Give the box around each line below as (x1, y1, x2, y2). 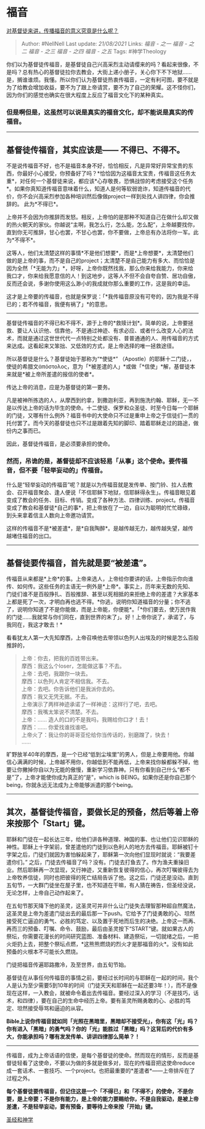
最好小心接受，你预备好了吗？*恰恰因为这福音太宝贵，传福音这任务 (22, 170, 191, 177)
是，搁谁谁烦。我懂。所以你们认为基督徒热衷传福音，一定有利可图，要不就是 (6, 76, 199, 83)
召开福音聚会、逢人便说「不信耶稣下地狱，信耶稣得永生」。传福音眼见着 (16, 489, 196, 496)
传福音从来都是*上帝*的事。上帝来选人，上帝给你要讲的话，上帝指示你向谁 (6, 575, 194, 583)
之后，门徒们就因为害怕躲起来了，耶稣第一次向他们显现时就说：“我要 (16, 851, 191, 858)
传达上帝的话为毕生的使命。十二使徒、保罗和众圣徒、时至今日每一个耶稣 (16, 404, 199, 412)
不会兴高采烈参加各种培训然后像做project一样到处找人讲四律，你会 (22, 193, 190, 200)
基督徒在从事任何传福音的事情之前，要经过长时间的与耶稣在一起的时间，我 (6, 974, 193, 981)
